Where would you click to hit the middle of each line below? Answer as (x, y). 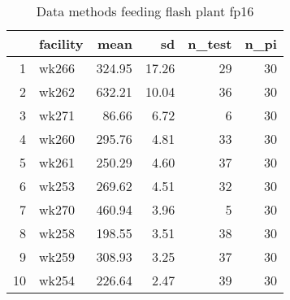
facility (61, 43)
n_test (210, 43)
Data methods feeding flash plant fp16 (145, 11)
